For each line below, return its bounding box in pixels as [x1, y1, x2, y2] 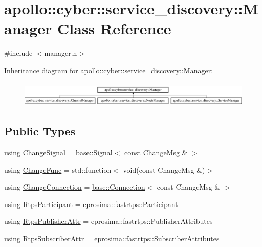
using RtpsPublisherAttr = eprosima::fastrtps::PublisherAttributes [4, 216, 213, 227]
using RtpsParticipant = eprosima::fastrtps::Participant [4, 198, 178, 209]
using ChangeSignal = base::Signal [4, 147, 113, 158]
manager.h [44, 48, 77, 58]
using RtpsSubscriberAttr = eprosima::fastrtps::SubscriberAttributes [4, 233, 220, 244]
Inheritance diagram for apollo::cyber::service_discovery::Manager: [4, 65, 213, 75]
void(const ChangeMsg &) [123, 164, 205, 175]
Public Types [4, 123, 76, 139]
